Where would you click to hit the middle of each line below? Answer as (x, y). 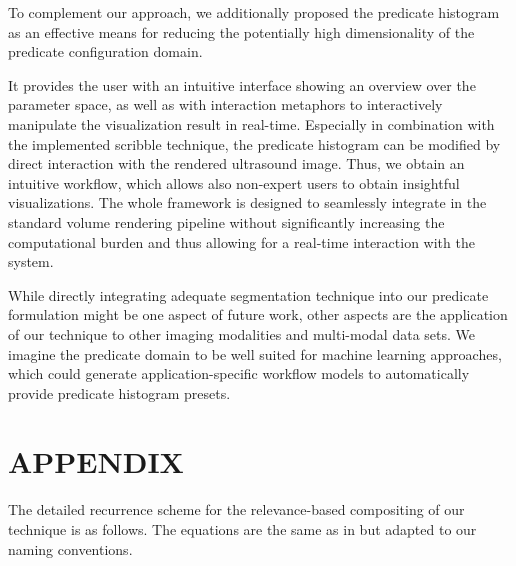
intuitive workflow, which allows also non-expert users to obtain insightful (234, 182)
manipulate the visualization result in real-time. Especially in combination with (251, 123)
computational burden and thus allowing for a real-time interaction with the (241, 241)
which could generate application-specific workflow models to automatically (239, 373)
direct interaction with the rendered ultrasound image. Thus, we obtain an (236, 163)
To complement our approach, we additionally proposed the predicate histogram (254, 12)
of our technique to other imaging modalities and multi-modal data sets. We (241, 333)
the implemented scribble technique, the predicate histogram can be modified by (254, 143)
